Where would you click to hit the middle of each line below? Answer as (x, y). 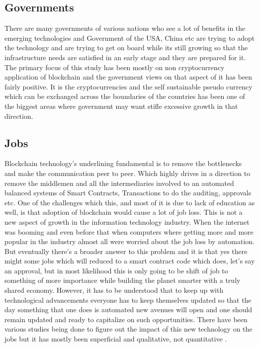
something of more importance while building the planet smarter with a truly (123, 280)
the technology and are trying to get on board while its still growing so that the (126, 47)
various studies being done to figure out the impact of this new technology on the (129, 329)
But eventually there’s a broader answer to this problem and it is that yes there (126, 251)
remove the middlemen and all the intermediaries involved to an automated (119, 183)
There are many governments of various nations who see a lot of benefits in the (125, 28)
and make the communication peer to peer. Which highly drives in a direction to (128, 173)
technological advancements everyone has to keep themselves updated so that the (128, 300)
